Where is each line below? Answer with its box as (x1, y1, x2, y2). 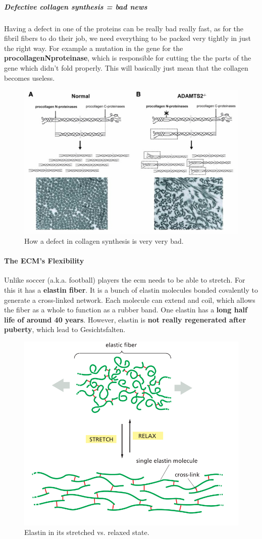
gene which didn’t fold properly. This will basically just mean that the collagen (4, 62, 248, 73)
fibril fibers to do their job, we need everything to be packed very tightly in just (4, 33, 251, 43)
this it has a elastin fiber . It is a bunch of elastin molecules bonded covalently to (4, 284, 258, 295)
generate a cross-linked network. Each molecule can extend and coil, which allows (4, 294, 255, 305)
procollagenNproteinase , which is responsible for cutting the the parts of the (4, 52, 251, 63)
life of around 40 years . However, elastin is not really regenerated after (4, 314, 246, 325)
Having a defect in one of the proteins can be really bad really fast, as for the (4, 23, 244, 33)
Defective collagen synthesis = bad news (4, 1, 147, 12)
